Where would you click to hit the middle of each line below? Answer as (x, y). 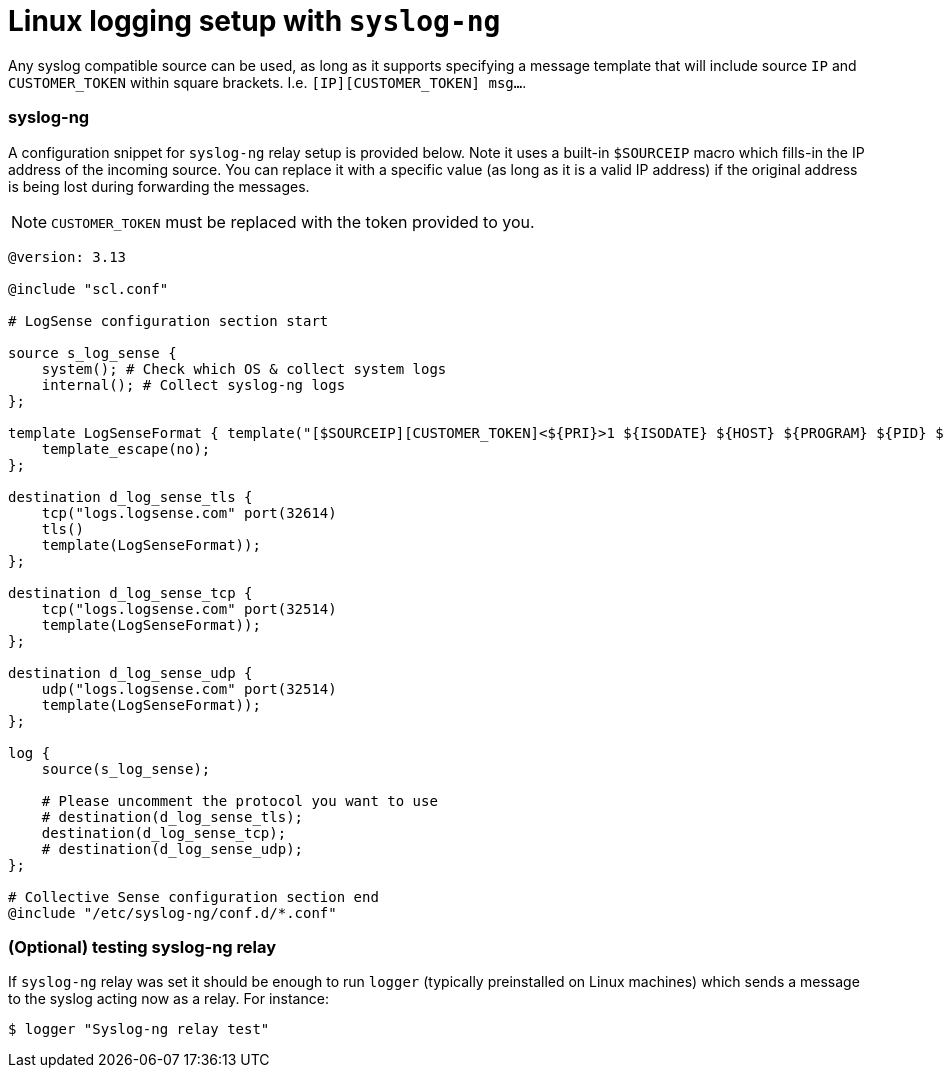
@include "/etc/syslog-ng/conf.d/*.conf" (172, 912)
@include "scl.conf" (88, 288)
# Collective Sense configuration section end (193, 896)
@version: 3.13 (67, 256)
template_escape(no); (126, 448)
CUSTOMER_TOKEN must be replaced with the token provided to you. (293, 221)
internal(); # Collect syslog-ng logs (193, 384)
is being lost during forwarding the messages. (159, 186)
